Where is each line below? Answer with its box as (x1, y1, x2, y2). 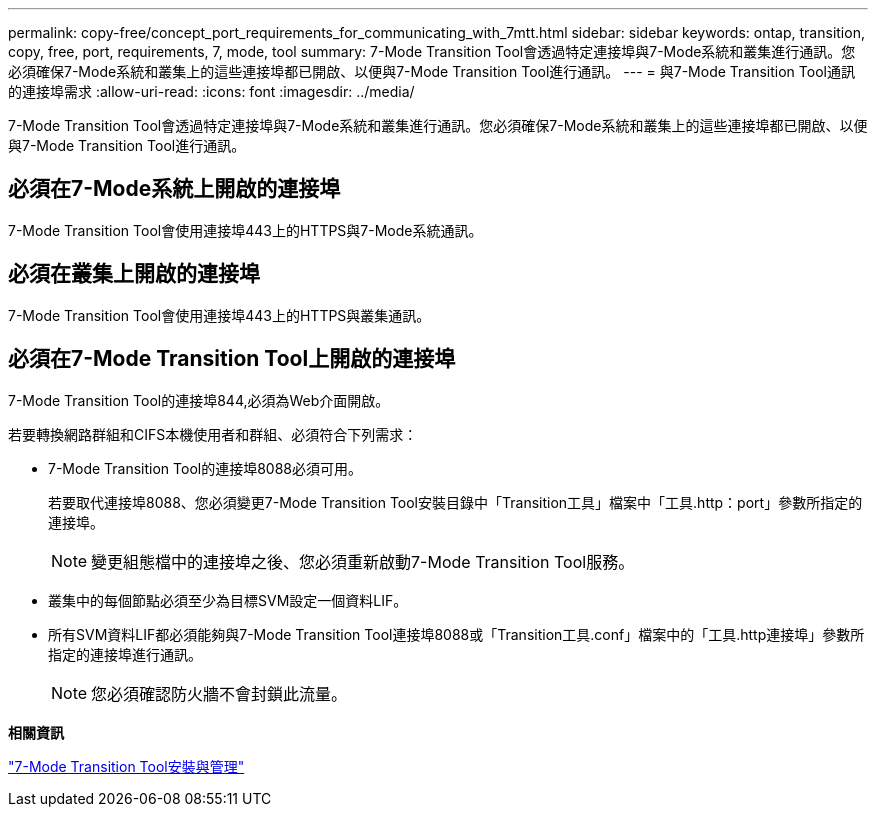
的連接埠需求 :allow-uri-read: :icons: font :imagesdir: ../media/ (8, 83, 415, 100)
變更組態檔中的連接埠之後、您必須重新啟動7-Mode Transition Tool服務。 (91, 551, 635, 572)
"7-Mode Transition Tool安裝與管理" (8, 757, 245, 775)
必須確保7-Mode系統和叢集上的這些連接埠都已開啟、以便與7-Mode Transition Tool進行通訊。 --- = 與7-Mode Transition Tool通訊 (8, 63, 855, 80)
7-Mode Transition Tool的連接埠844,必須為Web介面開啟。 (8, 391, 390, 409)
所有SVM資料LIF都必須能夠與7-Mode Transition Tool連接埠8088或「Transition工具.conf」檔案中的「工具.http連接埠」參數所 (48, 625, 865, 643)
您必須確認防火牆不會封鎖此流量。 (91, 683, 348, 704)
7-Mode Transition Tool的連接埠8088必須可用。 (48, 459, 363, 477)
